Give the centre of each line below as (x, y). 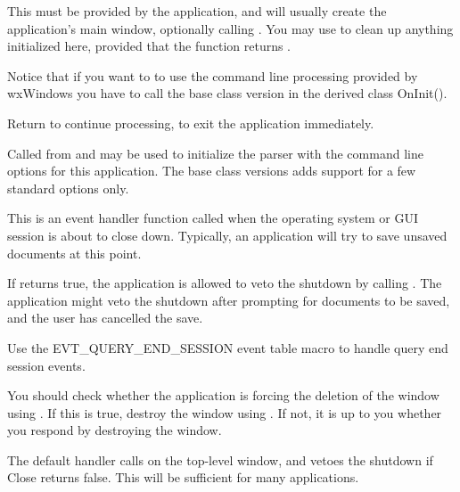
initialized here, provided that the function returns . (149, 46)
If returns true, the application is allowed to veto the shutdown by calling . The (225, 283)
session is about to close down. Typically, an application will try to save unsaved (227, 235)
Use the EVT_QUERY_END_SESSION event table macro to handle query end (228, 347)
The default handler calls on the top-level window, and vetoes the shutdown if (220, 459)
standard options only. (68, 188)
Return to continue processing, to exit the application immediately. (191, 123)
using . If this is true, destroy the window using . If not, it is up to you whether (225, 412)
